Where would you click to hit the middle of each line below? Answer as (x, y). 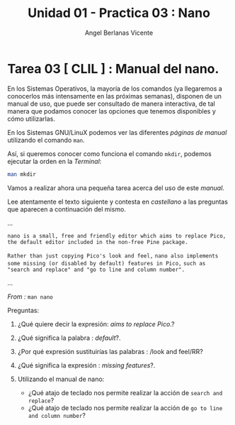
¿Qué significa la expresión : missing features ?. (86, 365)
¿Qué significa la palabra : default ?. (69, 338)
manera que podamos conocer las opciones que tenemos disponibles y (111, 111)
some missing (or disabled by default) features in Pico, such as (107, 263)
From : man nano (30, 297)
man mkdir (22, 174)
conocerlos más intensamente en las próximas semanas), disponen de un (114, 96)
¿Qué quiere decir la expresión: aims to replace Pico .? (96, 324)
